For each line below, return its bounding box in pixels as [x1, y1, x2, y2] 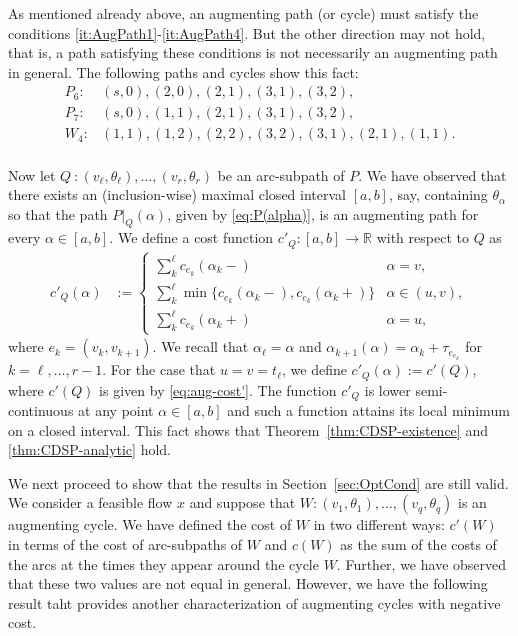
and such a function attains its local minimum [227, 399, 510, 420]
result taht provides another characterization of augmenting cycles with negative [8, 592, 501, 613]
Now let [8, 164, 56, 185]
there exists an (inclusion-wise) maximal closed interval [8, 184, 346, 205]
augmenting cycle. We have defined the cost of [8, 514, 292, 535]
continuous [8, 399, 74, 420]
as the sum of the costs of [340, 533, 497, 554]
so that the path [8, 203, 108, 224]
